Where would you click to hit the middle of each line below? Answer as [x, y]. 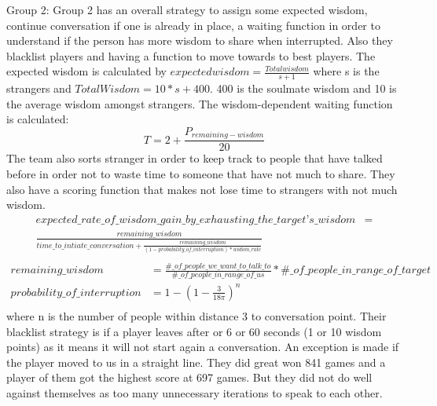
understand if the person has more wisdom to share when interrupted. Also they [200, 40]
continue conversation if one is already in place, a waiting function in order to [193, 25]
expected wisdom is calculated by [86, 71]
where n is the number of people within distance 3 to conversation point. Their [196, 315]
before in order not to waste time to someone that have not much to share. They [201, 174]
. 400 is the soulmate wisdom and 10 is [303, 88]
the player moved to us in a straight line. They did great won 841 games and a [196, 362]
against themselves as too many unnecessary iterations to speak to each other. [195, 392]
